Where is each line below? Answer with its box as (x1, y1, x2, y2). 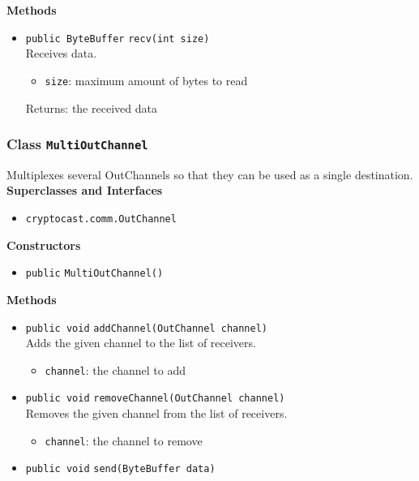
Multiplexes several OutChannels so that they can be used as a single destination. (6, 165, 413, 183)
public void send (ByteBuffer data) (25, 463, 216, 475)
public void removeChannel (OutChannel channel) (25, 393, 285, 405)
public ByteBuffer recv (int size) (25, 32, 210, 45)
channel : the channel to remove (45, 432, 203, 449)
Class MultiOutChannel (6, 134, 148, 154)
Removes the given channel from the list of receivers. (25, 405, 288, 422)
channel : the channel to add (45, 361, 186, 378)
